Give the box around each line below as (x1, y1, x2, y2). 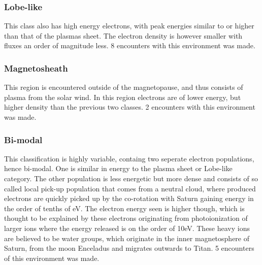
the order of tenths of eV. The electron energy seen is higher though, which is (4, 203, 245, 213)
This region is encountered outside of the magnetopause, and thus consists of (4, 82, 243, 92)
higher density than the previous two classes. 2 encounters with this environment (4, 102, 255, 112)
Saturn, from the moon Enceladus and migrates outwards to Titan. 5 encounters (4, 243, 254, 253)
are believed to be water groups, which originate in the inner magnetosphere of (4, 233, 249, 243)
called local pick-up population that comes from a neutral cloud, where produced (4, 183, 256, 193)
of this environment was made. (4, 252, 100, 263)
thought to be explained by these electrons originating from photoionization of (4, 213, 248, 223)
